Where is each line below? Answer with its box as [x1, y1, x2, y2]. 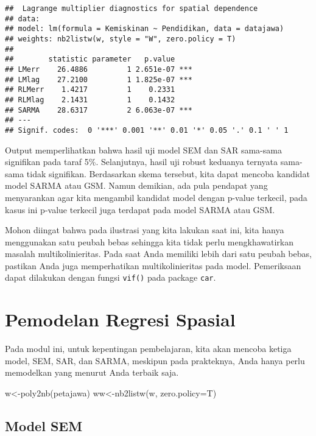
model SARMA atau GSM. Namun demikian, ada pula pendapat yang [5, 179, 268, 192]
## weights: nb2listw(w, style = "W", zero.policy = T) [5, 34, 236, 43]
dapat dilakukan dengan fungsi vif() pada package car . [5, 271, 216, 284]
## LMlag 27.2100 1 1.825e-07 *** [5, 75, 192, 84]
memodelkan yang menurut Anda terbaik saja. [5, 366, 179, 379]
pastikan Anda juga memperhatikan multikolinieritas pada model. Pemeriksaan [5, 259, 301, 272]
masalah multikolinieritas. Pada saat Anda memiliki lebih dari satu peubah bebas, [5, 247, 312, 260]
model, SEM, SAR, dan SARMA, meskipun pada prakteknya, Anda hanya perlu [5, 354, 305, 367]
